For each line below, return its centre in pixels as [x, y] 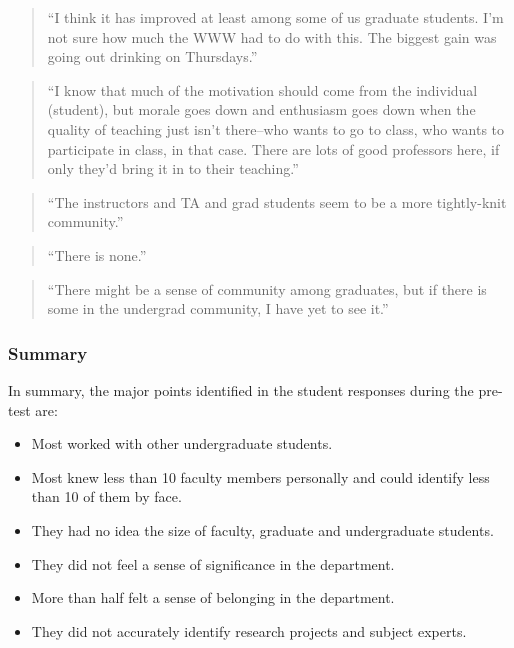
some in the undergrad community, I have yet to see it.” [218, 308]
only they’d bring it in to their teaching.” [173, 168]
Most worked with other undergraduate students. [182, 443]
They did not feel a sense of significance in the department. [213, 563]
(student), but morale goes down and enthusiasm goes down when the [261, 109]
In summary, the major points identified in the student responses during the [241, 389]
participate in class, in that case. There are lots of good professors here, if [273, 148]
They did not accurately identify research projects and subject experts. [249, 630]
